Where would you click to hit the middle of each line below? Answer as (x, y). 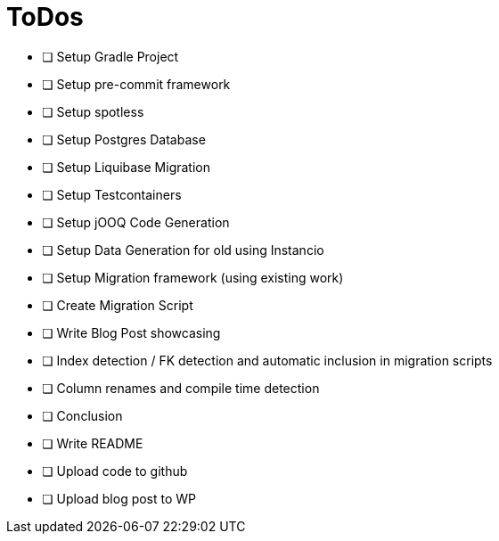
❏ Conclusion (82, 415)
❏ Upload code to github (115, 471)
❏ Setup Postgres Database (124, 139)
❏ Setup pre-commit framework (136, 84)
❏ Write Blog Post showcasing (131, 332)
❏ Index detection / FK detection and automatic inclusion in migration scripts (267, 360)
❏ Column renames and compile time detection (181, 388)
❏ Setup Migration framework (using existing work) (193, 277)
